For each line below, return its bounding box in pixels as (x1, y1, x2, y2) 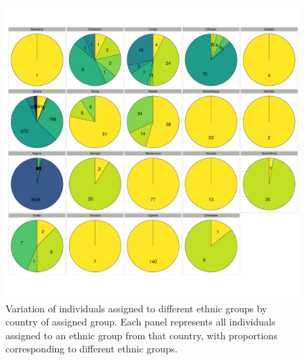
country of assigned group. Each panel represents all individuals (6, 314, 276, 329)
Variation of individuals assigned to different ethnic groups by (6, 301, 267, 315)
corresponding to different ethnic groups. (6, 341, 178, 356)
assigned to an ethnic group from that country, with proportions (6, 328, 278, 342)
